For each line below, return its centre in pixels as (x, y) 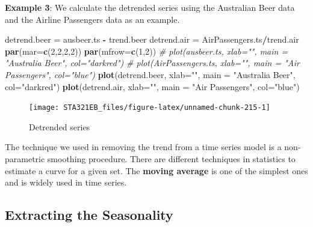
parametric (25, 159)
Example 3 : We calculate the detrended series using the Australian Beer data (150, 7)
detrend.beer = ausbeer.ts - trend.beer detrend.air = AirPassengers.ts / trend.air (152, 39)
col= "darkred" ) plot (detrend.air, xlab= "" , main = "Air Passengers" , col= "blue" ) (152, 86)
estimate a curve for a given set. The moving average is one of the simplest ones (156, 170)
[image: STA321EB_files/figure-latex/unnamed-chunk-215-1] (150, 108)
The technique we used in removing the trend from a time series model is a (143, 147)
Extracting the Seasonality (89, 215)
